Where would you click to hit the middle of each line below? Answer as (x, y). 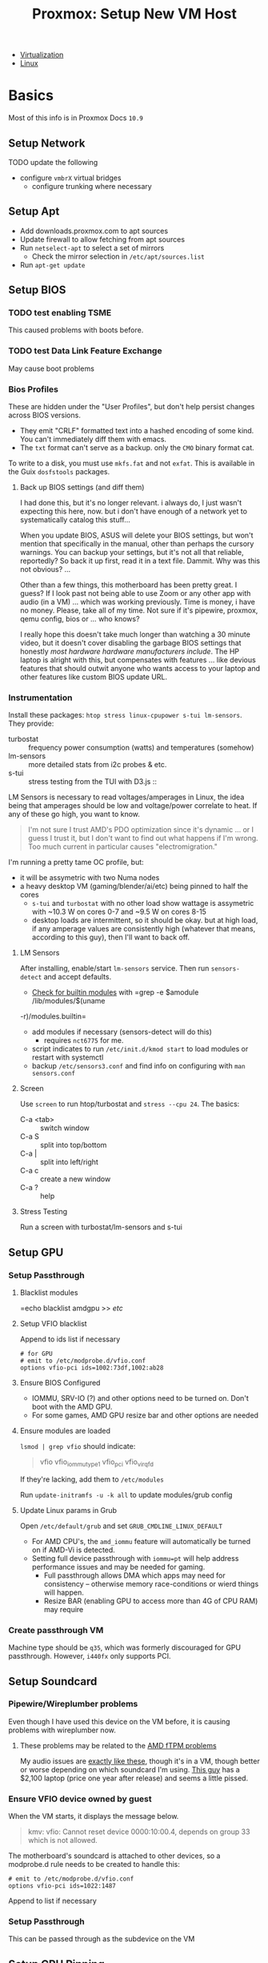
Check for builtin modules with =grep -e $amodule (115, 992)
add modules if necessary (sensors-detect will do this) (122, 1032)
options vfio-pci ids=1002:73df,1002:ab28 (92, 1368)
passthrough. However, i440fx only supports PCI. (90, 1656)
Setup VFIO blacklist (53, 1324)
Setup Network (47, 143)
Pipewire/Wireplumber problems (73, 1704)
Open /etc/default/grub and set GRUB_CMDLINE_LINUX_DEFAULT (121, 1526)
